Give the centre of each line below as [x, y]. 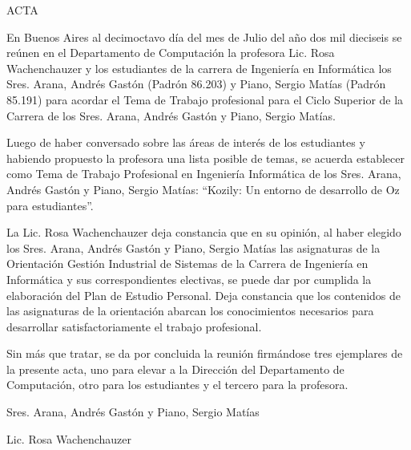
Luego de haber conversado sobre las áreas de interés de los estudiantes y [186, 142]
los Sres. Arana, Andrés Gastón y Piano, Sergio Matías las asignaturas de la [193, 247]
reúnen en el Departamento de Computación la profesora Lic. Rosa [171, 53]
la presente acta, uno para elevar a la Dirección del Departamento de [175, 369]
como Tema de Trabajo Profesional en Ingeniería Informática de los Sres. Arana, [204, 174]
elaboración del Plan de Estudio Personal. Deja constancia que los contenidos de [204, 295]
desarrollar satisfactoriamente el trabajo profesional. [134, 326]
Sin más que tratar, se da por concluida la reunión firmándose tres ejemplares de [205, 353]
